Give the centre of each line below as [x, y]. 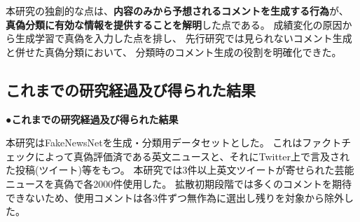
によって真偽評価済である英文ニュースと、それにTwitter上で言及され [192, 156]
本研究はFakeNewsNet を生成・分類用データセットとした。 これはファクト [174, 143]
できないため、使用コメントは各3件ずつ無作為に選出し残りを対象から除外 [175, 197]
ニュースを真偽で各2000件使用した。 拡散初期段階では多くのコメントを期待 [179, 183]
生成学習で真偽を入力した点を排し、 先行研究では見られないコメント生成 [184, 38]
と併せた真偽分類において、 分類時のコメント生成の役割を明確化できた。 [174, 51]
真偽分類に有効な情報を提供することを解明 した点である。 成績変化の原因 [174, 24]
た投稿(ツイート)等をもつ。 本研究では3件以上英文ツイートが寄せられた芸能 [180, 170]
